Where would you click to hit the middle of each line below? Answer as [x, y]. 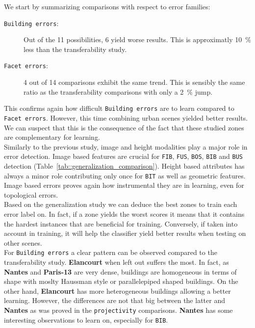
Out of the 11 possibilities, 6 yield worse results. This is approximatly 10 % [137, 39]
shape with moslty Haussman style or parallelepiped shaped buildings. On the [121, 281]
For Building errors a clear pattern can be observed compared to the [111, 252]
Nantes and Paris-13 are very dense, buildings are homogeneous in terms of [120, 271]
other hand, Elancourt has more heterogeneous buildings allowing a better [117, 290]
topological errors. [31, 194]
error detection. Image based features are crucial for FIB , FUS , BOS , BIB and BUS [124, 156]
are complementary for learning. [52, 137]
